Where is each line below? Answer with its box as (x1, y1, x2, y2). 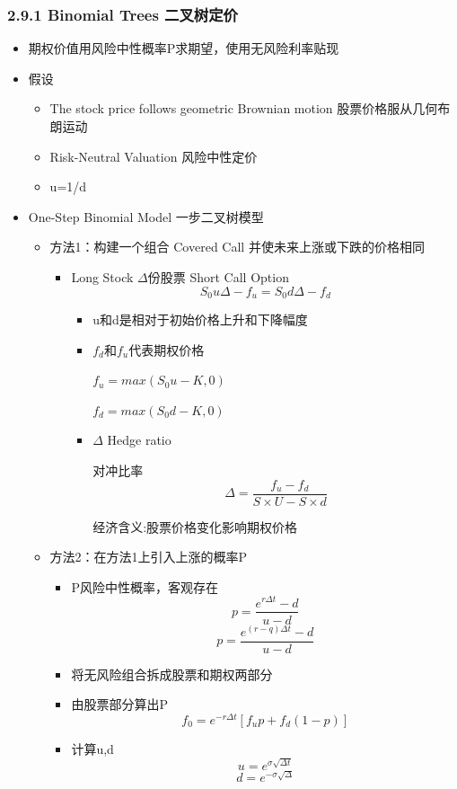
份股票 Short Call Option (147, 267, 289, 286)
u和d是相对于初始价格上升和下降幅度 (92, 310, 308, 329)
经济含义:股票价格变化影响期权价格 (92, 517, 298, 536)
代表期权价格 (128, 340, 205, 359)
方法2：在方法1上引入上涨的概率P (49, 547, 248, 566)
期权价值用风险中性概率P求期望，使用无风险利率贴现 (28, 39, 339, 58)
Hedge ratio (107, 430, 171, 449)
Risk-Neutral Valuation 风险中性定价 (49, 146, 258, 165)
